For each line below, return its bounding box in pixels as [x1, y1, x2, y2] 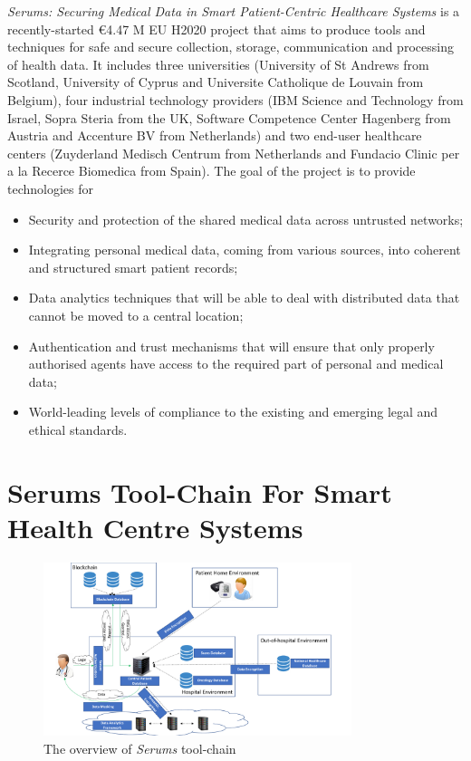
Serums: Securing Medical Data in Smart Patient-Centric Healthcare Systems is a [7, 2, 460, 20]
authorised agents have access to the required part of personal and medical [28, 354, 444, 373]
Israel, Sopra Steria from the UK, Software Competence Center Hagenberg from [7, 108, 451, 127]
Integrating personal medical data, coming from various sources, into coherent [28, 240, 461, 259]
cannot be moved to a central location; [28, 305, 244, 324]
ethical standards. [28, 419, 128, 438]
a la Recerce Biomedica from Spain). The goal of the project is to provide [7, 161, 416, 180]
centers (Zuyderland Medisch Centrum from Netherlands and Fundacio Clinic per [7, 143, 460, 162]
